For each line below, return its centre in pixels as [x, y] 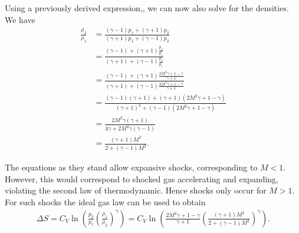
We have [20, 19]
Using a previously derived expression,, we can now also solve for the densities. [147, 8]
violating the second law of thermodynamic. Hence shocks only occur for [136, 190]
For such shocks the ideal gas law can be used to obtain [105, 201]
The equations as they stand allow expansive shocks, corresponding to [131, 167]
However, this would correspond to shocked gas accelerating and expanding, [142, 178]
